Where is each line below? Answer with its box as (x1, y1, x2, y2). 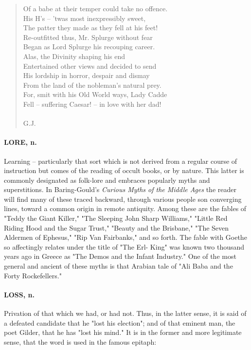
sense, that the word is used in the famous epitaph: (4, 336, 157, 347)
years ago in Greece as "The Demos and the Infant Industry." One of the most (4, 251, 236, 261)
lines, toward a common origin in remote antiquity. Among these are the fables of (4, 203, 247, 214)
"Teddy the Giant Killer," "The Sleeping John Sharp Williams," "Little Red (4, 213, 228, 223)
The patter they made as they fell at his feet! (23, 22, 158, 33)
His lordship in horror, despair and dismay (23, 70, 150, 80)
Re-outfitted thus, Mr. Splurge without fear (23, 32, 153, 42)
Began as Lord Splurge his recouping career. (23, 41, 155, 52)
